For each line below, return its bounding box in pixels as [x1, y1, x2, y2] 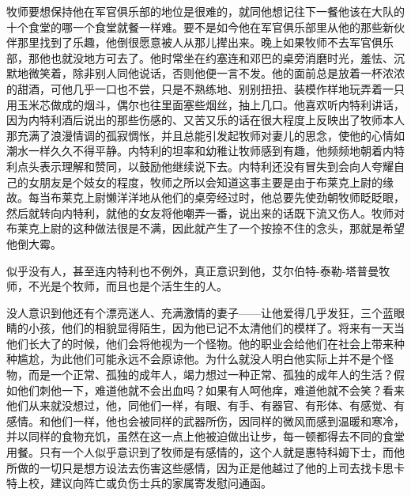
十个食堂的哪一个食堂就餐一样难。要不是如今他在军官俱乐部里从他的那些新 [6, 18, 394, 35]
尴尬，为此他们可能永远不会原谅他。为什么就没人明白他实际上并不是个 [17, 350, 383, 367]
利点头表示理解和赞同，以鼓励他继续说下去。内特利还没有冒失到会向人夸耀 [6, 157, 394, 174]
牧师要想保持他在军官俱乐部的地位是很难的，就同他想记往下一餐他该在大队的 [6, 3, 405, 19]
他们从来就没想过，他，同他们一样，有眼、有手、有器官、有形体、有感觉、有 [6, 397, 405, 414]
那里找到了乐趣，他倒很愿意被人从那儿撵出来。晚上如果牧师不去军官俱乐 [17, 34, 394, 51]
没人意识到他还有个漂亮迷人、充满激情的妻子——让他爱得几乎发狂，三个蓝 [6, 304, 394, 320]
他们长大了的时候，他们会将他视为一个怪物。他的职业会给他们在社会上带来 [6, 335, 394, 351]
